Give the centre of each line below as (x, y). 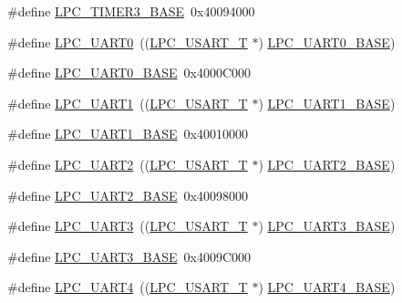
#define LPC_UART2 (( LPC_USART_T (128, 164)
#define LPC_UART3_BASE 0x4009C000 (129, 256)
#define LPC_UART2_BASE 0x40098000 (128, 195)
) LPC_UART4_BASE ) (327, 287)
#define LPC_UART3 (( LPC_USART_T (128, 226)
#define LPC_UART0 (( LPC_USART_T (128, 42)
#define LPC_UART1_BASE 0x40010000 (128, 134)
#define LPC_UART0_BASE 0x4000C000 (129, 73)
